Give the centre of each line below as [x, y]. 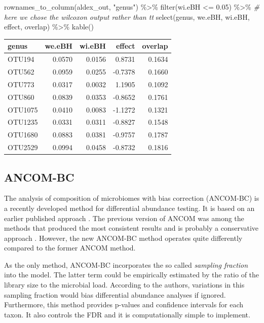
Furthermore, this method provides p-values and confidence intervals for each [124, 304]
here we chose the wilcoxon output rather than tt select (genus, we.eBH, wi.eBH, [127, 16]
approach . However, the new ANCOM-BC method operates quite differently [123, 238]
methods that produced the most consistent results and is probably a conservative [131, 228]
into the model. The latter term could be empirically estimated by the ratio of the [132, 275]
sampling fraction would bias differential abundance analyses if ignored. [115, 294]
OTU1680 [23, 135]
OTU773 [21, 84]
